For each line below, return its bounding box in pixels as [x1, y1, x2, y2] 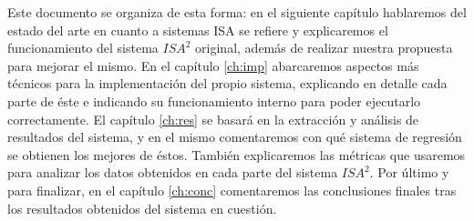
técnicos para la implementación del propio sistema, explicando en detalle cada [7, 74, 448, 93]
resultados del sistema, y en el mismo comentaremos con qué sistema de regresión [7, 127, 462, 146]
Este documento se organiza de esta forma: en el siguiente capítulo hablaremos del [7, 3, 467, 21]
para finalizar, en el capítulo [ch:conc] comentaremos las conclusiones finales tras [7, 180, 457, 199]
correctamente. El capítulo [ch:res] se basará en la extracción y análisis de [7, 109, 419, 128]
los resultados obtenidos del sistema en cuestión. [7, 198, 277, 217]
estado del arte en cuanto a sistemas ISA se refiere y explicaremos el [7, 20, 388, 39]
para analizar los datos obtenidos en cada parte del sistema [7, 163, 338, 182]
